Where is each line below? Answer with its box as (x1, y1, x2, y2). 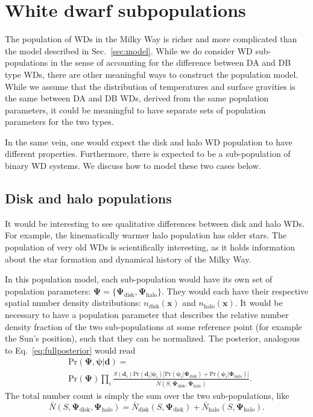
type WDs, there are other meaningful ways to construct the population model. (5, 68, 299, 80)
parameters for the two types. (5, 115, 114, 128)
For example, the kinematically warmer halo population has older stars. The (5, 229, 286, 241)
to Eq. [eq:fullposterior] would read (5, 343, 136, 356)
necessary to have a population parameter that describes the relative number (5, 308, 289, 321)
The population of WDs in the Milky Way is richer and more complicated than (5, 33, 297, 45)
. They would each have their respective (162, 284, 309, 297)
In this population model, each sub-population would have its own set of (5, 273, 273, 285)
